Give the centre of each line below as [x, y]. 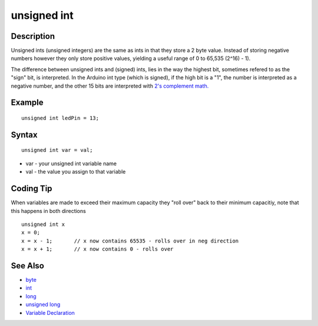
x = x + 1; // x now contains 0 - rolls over [97, 249]
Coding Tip [32, 189]
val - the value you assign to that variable [76, 172]
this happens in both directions [49, 211]
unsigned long [43, 305]
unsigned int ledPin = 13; [60, 118]
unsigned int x [43, 224]
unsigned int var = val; [57, 150]
